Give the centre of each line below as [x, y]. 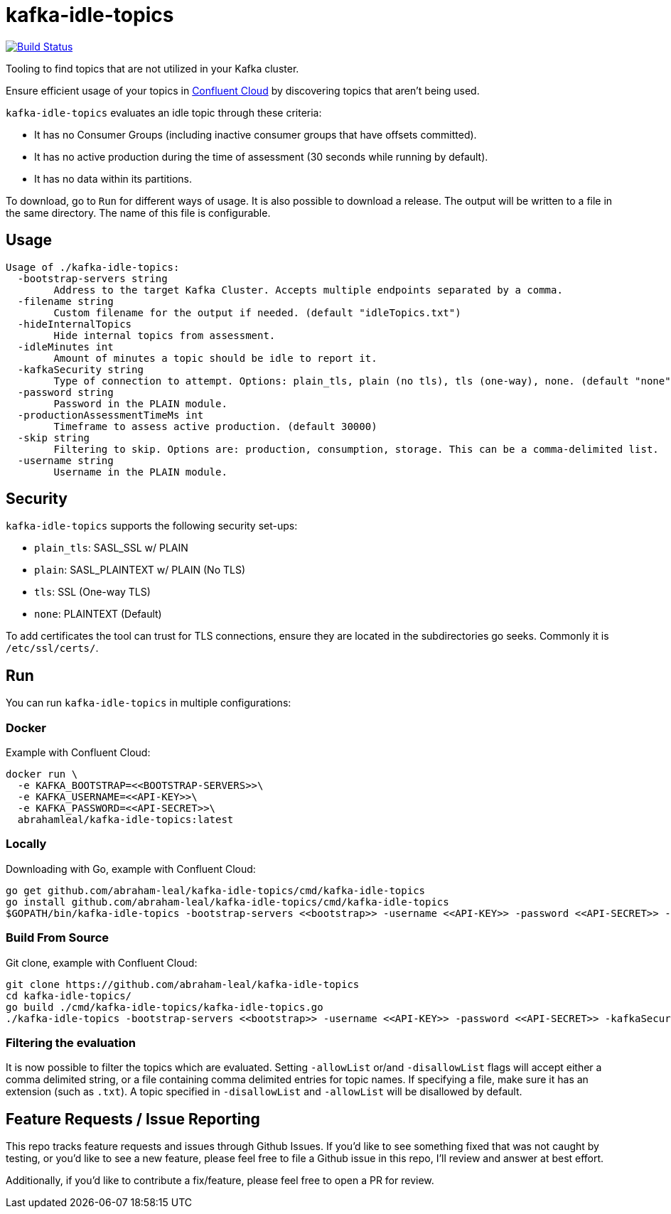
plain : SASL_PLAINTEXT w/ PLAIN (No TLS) [140, 570]
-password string [65, 392]
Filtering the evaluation [71, 1042]
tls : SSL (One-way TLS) [92, 592]
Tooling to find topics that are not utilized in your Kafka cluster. [152, 68]
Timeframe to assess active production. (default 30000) [215, 426]
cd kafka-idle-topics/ [69, 995]
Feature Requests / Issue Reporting [133, 1119]
